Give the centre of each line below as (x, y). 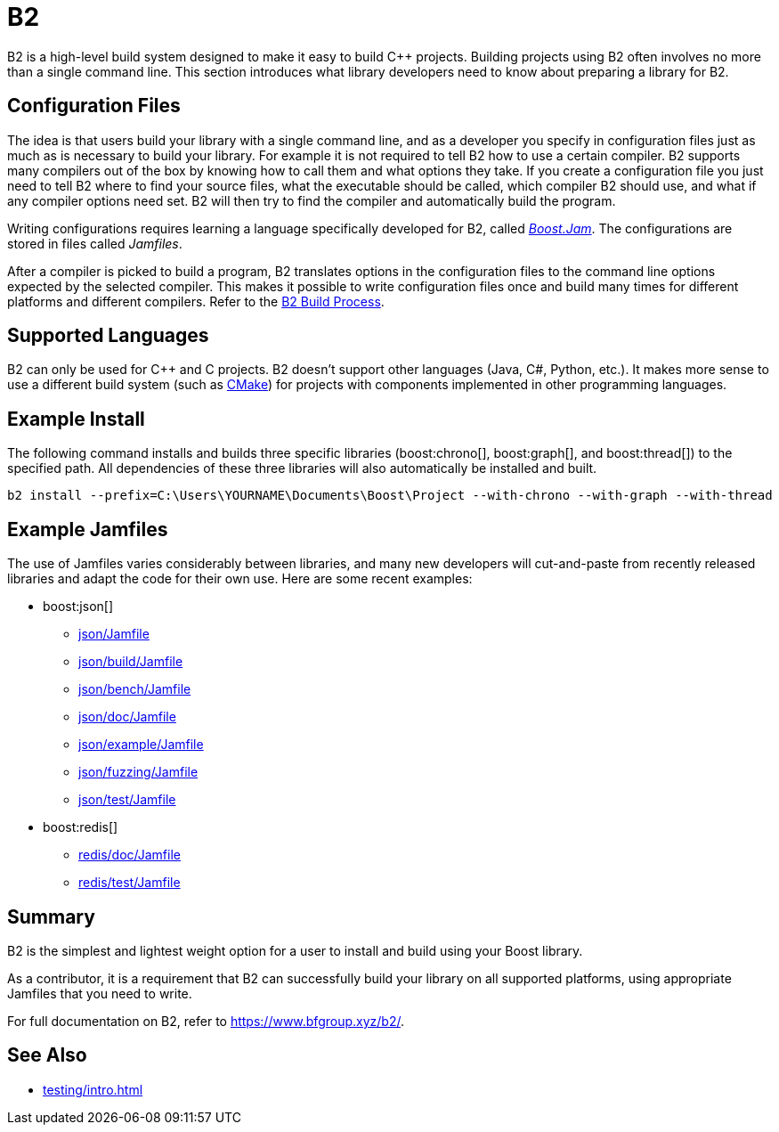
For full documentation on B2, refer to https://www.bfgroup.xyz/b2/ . (206, 1021)
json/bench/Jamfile (135, 689)
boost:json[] (78, 607)
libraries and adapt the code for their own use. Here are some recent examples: (240, 579)
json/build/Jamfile (131, 662)
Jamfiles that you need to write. (100, 993)
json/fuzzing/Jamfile (138, 772)
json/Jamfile (114, 634)
